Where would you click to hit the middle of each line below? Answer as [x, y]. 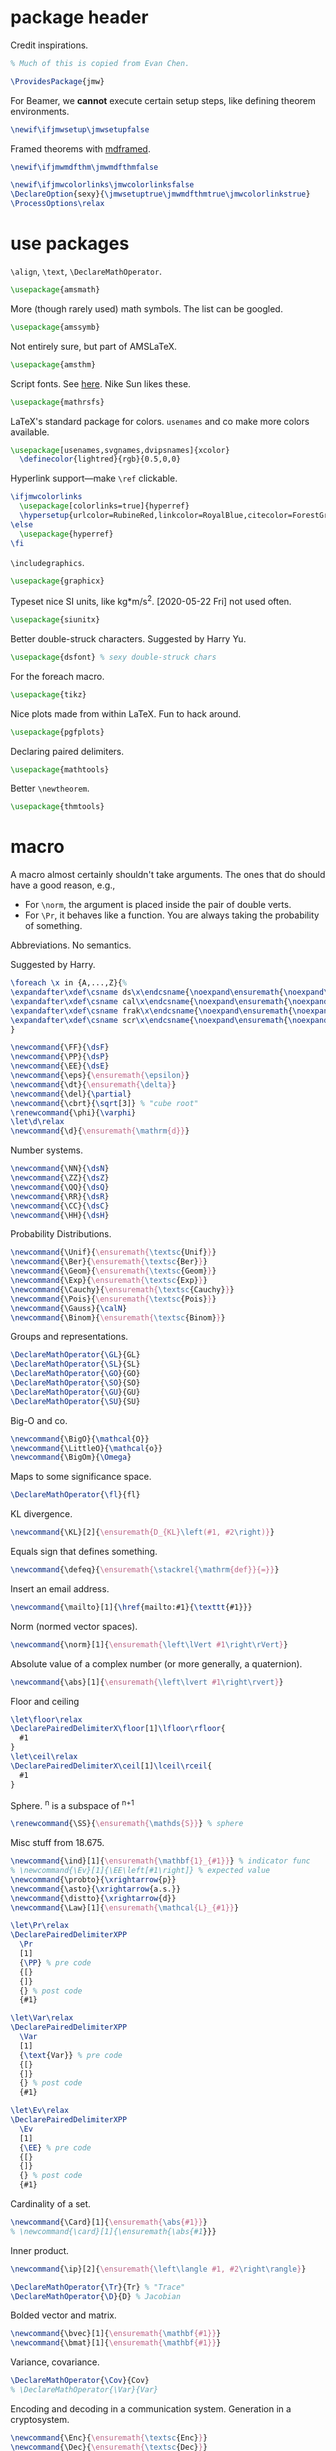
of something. [53, 926]
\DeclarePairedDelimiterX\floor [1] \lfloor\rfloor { [118, 1729]
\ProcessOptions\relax [57, 204]
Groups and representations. [69, 1337]
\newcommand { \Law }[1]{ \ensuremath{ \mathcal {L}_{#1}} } [125, 1907]
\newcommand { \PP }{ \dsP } [60, 1057]
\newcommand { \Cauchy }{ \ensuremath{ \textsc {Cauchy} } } [122, 1289]
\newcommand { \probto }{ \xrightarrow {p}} [93, 1879]
